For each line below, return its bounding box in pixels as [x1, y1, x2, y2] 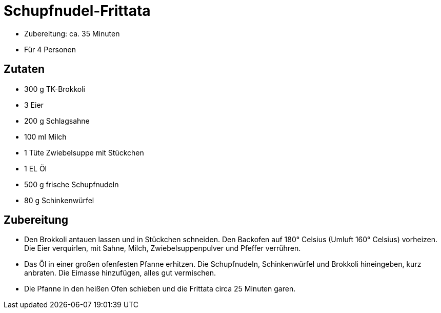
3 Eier [24, 100, 44, 109]
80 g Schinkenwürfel [24, 195, 94, 205]
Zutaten [4, 63, 45, 76]
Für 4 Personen [24, 45, 76, 54]
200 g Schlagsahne [24, 116, 90, 125]
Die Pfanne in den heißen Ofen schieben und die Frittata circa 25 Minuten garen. [24, 284, 296, 294]
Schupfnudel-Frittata [4, 2, 151, 19]
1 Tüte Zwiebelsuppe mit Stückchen [24, 148, 144, 157]
